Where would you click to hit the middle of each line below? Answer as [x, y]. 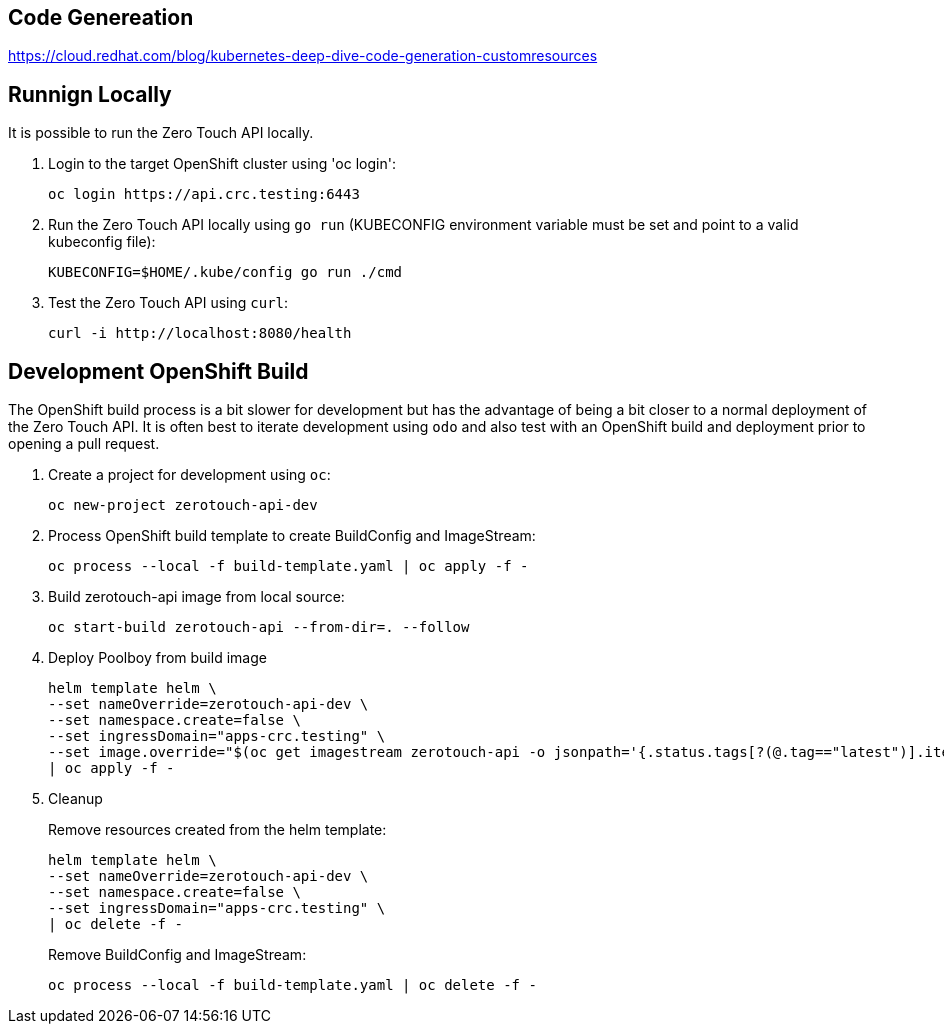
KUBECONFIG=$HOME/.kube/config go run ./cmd [225, 272]
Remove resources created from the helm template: [217, 830]
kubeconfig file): [102, 242]
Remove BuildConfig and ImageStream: [177, 955]
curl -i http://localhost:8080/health [200, 333]
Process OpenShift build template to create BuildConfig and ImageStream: [292, 536]
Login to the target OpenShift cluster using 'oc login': [222, 164]
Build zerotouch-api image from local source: [196, 597]
